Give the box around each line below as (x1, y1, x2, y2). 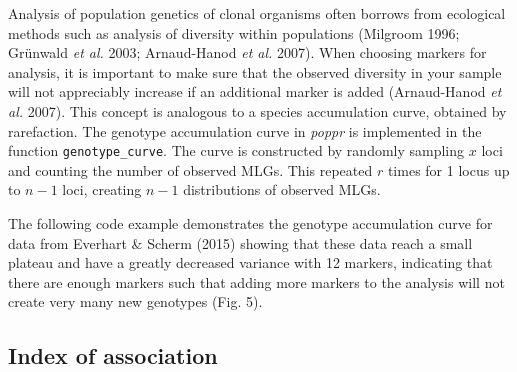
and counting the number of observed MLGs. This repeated (8, 159, 373, 180)
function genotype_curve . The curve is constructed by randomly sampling (8, 140, 465, 161)
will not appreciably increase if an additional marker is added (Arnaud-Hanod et (8, 81, 502, 102)
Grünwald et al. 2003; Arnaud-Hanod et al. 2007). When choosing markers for (8, 42, 487, 63)
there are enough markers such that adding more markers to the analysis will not (8, 271, 505, 292)
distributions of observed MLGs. (183, 179, 381, 200)
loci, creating (62, 179, 142, 200)
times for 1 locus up (387, 159, 510, 180)
